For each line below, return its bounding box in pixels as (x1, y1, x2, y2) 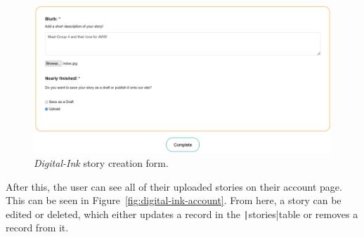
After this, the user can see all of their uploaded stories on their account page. (6, 179, 342, 194)
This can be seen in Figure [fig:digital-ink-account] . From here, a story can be (6, 193, 342, 208)
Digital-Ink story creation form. (34, 155, 169, 170)
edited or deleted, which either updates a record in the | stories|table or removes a (6, 206, 358, 221)
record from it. (6, 220, 69, 235)
